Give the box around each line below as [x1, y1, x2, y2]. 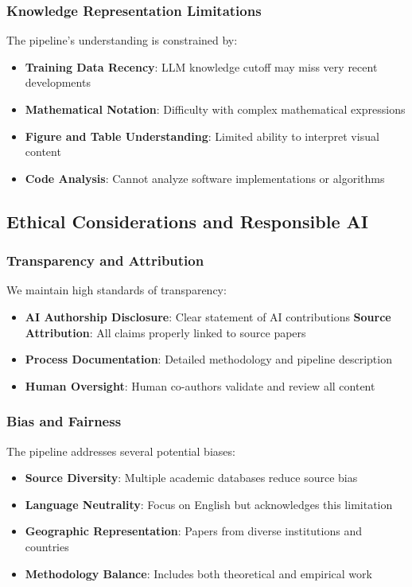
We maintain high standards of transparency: [6, 282, 227, 298]
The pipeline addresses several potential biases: [6, 442, 235, 459]
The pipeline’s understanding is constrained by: [6, 32, 238, 49]
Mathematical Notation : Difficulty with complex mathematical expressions [25, 101, 406, 117]
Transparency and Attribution [6, 251, 204, 270]
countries [25, 538, 69, 554]
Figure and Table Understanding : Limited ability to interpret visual [25, 127, 379, 144]
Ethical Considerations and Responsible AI [6, 208, 368, 233]
